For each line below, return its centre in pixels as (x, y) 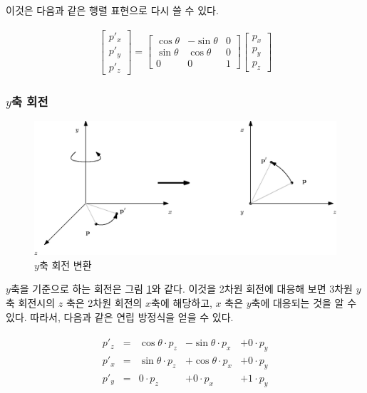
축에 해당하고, (182, 303)
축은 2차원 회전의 (104, 303)
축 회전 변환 (65, 264)
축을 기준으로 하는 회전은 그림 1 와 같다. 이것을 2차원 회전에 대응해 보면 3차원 (181, 289)
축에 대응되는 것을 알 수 (304, 303)
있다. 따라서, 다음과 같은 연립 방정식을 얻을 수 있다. (120, 316)
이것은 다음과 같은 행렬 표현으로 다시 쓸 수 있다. (112, 10)
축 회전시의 (31, 303)
